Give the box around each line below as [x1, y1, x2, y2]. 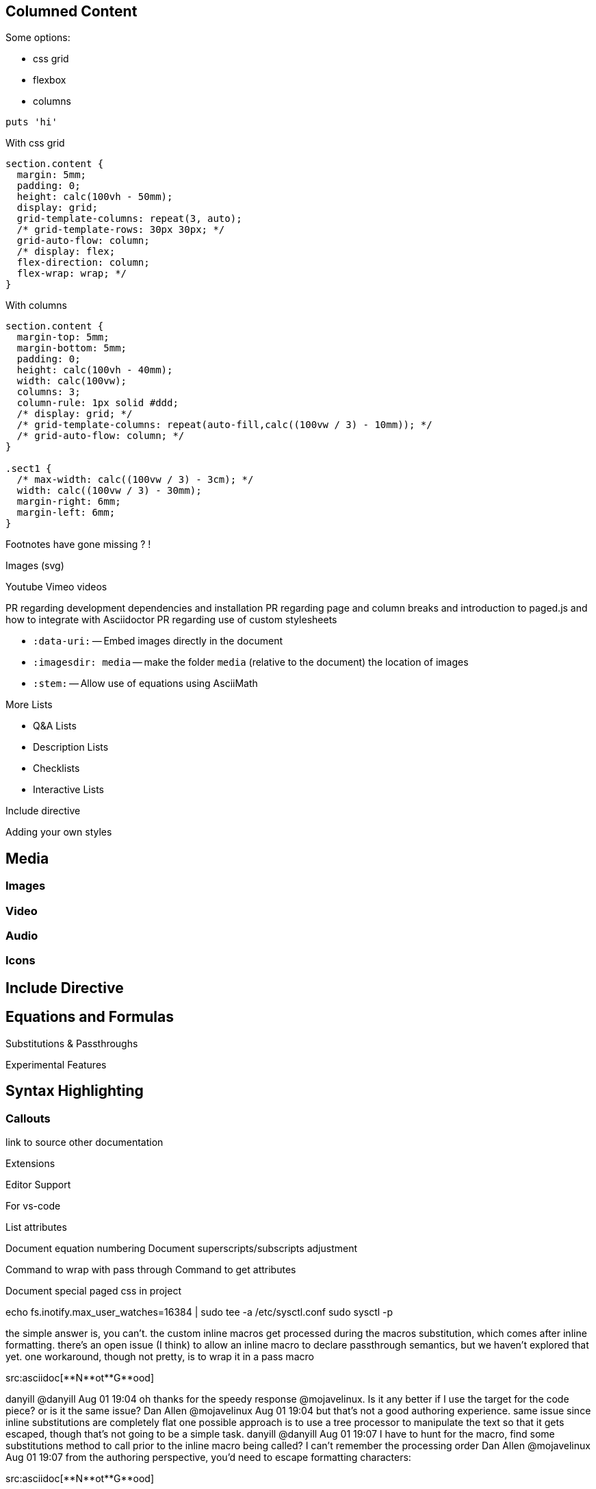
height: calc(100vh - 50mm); [16, 191, 173, 203]
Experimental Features [5, 1058, 107, 1071]
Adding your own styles [5, 826, 112, 838]
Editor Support [5, 1178, 71, 1190]
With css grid [5, 137, 65, 149]
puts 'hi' [5, 116, 57, 128]
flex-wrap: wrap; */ [16, 268, 127, 279]
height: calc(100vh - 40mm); [16, 364, 173, 376]
